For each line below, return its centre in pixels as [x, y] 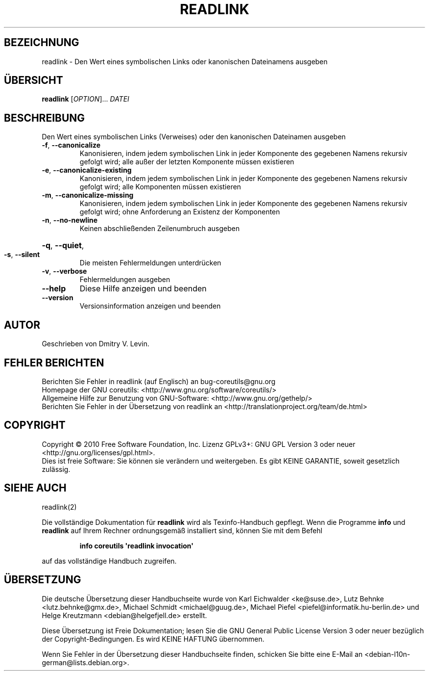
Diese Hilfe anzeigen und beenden [143, 289]
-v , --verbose [64, 271]
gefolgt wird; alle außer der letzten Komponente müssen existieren [187, 162]
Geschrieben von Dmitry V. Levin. [96, 344]
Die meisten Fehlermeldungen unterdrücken [150, 263]
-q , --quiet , [63, 246]
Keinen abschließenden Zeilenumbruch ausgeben [160, 229]
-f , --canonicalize [71, 145]
